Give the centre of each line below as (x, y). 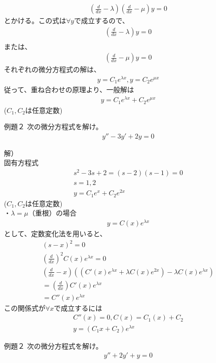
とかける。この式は (35, 20)
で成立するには (78, 308)
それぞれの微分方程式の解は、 (52, 69)
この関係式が (25, 308)
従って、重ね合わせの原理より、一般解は (69, 90)
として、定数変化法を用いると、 (55, 234)
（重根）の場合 (53, 213)
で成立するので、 (102, 20)
